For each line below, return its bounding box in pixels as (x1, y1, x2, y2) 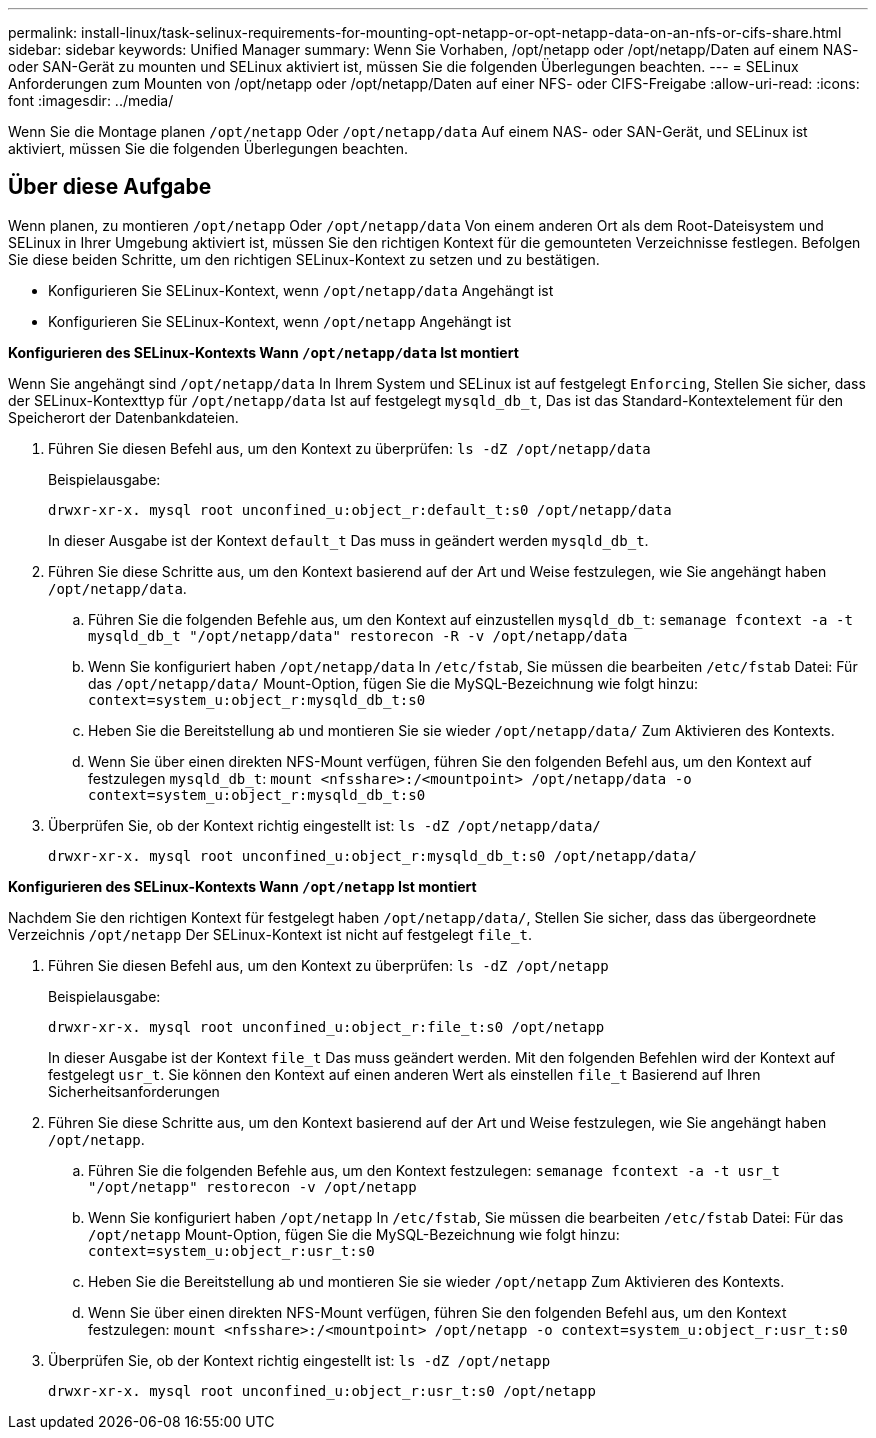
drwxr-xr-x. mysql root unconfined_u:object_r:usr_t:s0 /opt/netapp (48, 1382, 596, 1399)
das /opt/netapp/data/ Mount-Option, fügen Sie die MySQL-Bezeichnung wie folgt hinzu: (88, 674, 699, 692)
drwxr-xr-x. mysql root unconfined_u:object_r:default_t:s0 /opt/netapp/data (48, 501, 672, 518)
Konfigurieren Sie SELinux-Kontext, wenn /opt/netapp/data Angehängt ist (48, 281, 554, 299)
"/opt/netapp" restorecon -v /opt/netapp (88, 1178, 417, 1195)
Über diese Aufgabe (8, 174, 212, 200)
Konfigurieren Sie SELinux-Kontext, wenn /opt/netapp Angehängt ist (48, 312, 512, 330)
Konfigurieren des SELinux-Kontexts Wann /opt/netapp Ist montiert (8, 877, 477, 895)
